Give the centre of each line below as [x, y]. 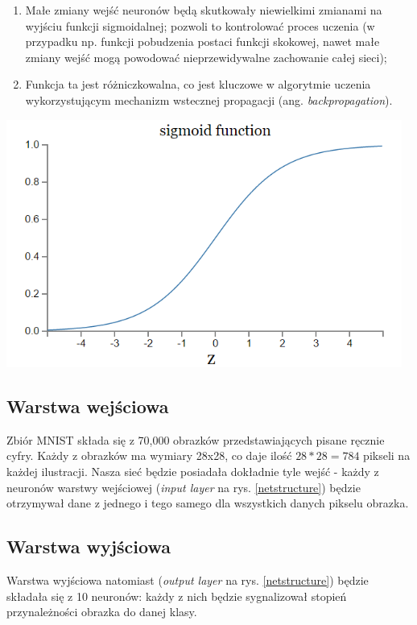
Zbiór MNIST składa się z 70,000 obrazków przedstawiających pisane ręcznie [196, 439]
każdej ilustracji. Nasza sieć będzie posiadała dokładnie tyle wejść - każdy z [193, 471]
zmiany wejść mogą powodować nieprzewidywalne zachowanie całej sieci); [206, 57]
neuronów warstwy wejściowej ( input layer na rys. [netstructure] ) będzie [184, 487]
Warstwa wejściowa [88, 406]
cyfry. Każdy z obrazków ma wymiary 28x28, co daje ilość [149, 455]
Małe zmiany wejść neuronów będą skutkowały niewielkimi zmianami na [204, 10]
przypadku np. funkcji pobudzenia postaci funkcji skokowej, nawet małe [202, 41]
